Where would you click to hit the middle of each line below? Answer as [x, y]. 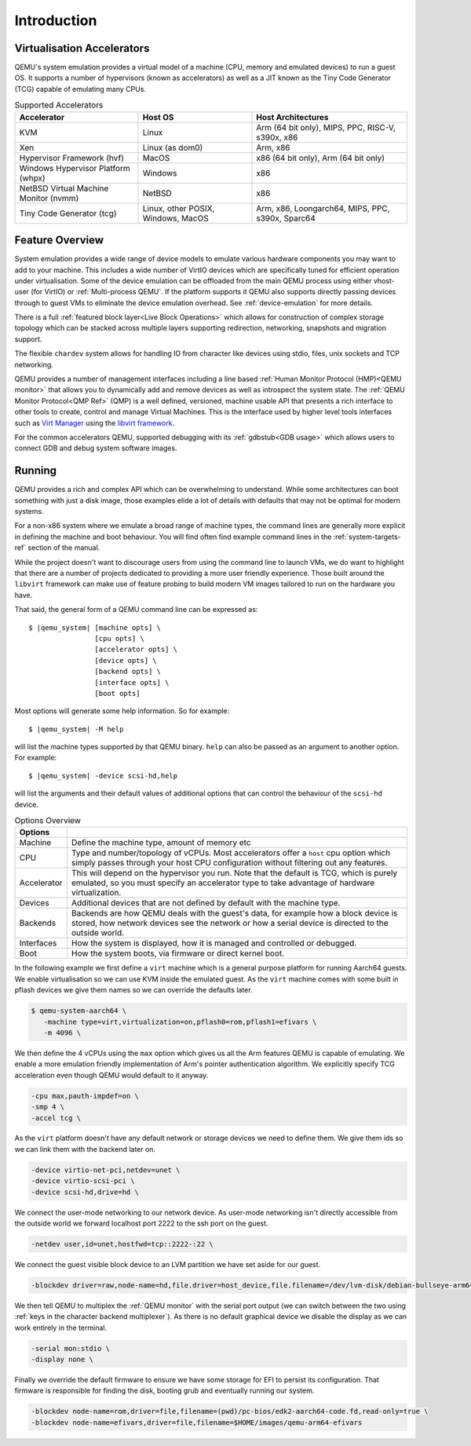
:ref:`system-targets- [367, 537]
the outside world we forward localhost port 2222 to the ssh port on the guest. [141, 1223]
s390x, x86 [277, 137]
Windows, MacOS [175, 218]
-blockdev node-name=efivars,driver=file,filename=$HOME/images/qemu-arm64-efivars [197, 1422]
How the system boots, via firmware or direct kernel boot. [178, 953]
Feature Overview [59, 240]
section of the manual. [64, 548]
